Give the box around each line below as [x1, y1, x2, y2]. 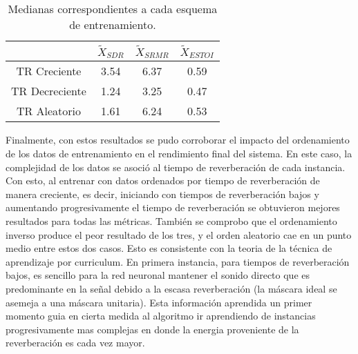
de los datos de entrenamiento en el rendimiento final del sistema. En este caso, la [6, 146, 352, 161]
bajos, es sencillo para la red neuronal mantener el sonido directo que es [6, 268, 310, 282]
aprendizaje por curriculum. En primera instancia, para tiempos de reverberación [6, 254, 350, 268]
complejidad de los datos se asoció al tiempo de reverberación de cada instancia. [6, 159, 346, 174]
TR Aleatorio [16, 103, 82, 119]
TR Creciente [16, 63, 82, 79]
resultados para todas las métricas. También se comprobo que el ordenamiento [6, 214, 337, 228]
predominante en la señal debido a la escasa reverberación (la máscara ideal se [6, 282, 337, 295]
